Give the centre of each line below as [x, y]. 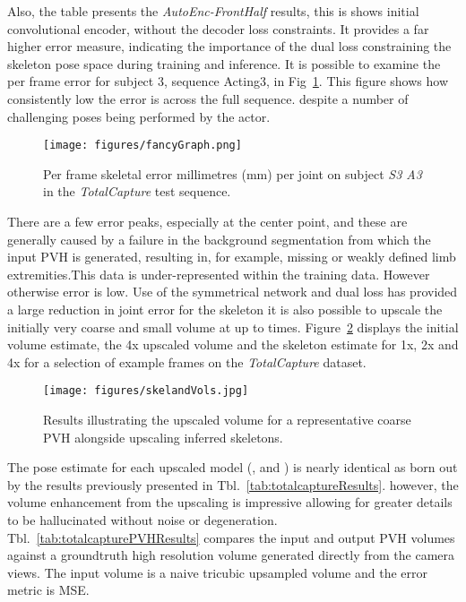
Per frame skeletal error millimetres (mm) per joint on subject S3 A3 [233, 173]
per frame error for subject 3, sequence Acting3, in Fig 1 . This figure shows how [228, 81]
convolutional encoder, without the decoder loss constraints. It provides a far [218, 28]
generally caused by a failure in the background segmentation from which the [219, 239]
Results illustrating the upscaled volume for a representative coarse [227, 419]
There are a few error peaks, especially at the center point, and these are [207, 221]
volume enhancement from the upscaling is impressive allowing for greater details [230, 502]
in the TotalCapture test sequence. [137, 191]
